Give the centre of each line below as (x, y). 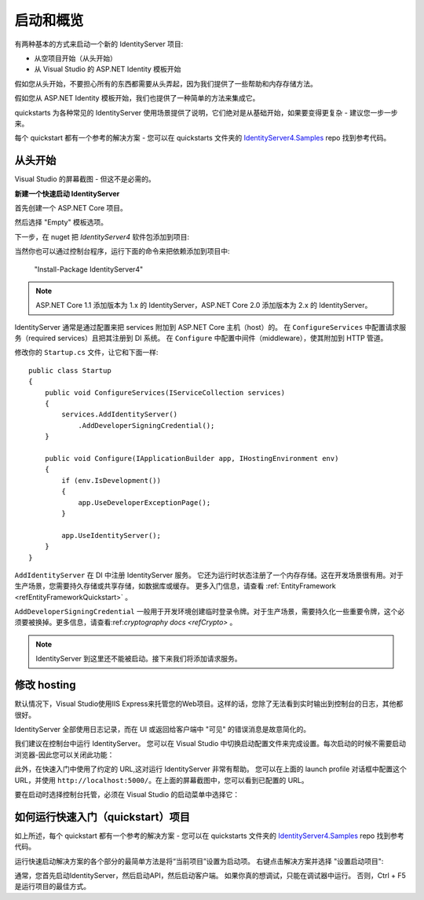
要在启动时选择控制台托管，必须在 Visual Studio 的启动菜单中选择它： (127, 794)
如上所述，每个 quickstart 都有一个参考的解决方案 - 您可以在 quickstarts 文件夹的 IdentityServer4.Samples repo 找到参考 (209, 836)
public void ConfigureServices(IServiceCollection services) (165, 392)
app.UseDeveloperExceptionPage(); (144, 502)
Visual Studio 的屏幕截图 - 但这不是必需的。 (85, 179)
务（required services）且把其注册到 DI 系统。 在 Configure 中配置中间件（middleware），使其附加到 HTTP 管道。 (201, 338)
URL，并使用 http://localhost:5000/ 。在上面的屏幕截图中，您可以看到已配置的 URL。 (161, 780)
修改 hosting (45, 685)
